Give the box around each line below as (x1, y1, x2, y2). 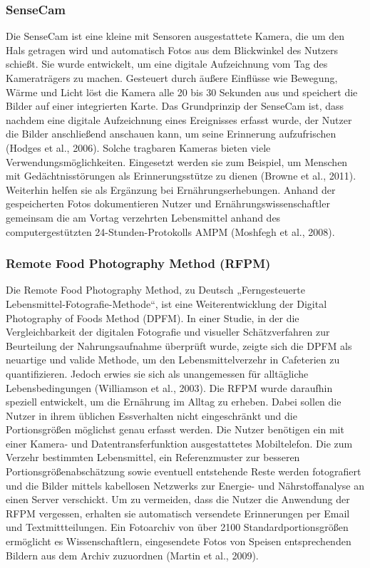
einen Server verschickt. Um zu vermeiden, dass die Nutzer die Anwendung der (6, 492, 350, 507)
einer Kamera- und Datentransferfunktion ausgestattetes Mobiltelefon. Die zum (6, 435, 353, 450)
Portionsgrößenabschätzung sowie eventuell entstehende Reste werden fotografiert (6, 464, 361, 479)
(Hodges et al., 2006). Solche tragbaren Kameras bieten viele (6, 140, 271, 155)
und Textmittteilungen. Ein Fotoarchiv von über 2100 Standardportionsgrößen (6, 520, 349, 535)
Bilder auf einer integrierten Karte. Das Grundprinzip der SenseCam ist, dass (6, 98, 344, 113)
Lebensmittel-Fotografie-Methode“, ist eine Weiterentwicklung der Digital (6, 296, 327, 311)
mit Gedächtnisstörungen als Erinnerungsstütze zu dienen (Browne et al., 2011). (6, 168, 356, 183)
